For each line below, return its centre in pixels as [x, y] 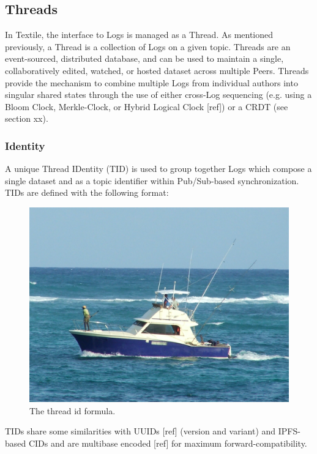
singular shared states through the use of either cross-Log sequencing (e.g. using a [158, 95]
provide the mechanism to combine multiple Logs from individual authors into [151, 82]
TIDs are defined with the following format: [87, 192]
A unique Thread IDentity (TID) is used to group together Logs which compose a [158, 169]
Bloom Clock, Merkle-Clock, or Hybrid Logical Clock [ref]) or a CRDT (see [147, 106]
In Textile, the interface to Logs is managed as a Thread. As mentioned [139, 35]
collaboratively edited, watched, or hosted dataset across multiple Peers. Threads [157, 70]
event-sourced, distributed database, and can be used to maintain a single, [144, 58]
